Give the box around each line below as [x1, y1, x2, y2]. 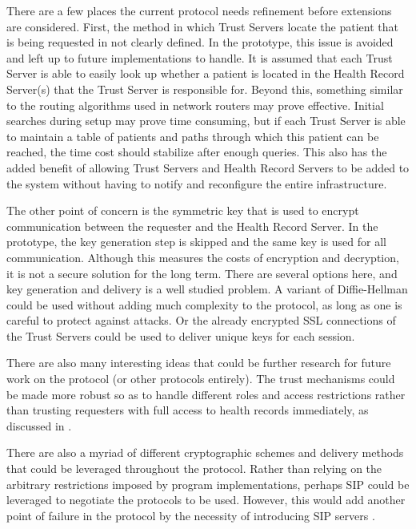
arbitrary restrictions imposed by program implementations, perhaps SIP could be [6, 475, 410, 492]
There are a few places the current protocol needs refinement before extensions [6, 2, 392, 18]
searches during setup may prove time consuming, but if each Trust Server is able [6, 112, 406, 129]
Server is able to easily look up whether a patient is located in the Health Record [6, 65, 405, 82]
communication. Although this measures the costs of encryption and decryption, [6, 248, 399, 265]
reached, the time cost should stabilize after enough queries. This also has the [6, 143, 387, 160]
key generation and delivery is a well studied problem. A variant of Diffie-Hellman [6, 281, 408, 297]
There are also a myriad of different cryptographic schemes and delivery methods [6, 444, 404, 461]
